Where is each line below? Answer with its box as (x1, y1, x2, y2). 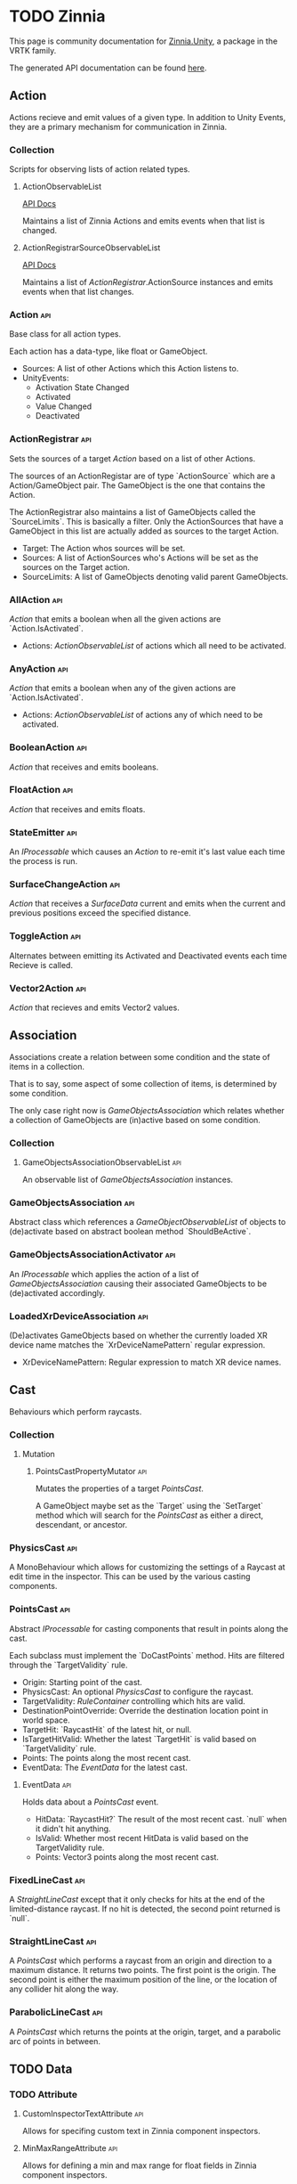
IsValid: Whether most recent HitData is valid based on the (35, 1832, 249, 1843)
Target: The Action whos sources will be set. (21, 542, 186, 553)
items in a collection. (9, 1061, 84, 1072)
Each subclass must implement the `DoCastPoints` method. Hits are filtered (9, 1650, 285, 1660)
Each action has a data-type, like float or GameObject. (9, 346, 208, 357)
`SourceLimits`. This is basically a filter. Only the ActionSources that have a (9, 516, 284, 526)
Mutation (21, 1449, 55, 1460)
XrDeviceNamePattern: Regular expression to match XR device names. (21, 1357, 282, 1368)
